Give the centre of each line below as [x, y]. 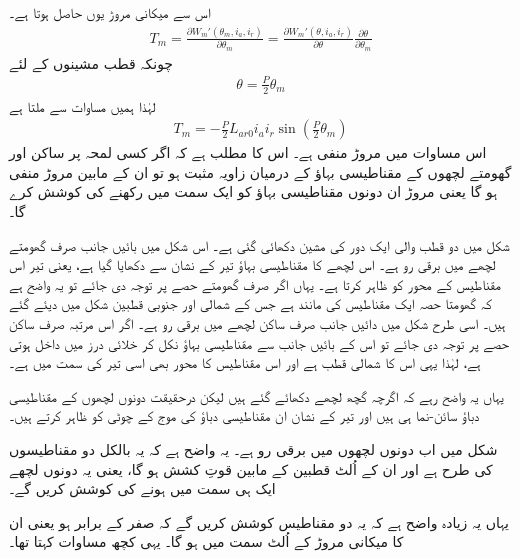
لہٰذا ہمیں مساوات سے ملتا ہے [82, 105]
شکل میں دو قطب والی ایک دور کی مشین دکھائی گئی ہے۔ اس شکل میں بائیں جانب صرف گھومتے [259, 244]
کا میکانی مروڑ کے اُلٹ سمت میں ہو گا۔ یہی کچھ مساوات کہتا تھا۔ [206, 541]
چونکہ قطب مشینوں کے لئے [91, 62]
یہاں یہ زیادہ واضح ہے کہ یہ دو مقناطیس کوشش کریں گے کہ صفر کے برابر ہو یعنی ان [259, 521]
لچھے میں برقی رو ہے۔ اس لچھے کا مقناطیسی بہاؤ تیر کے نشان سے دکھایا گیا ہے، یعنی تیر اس [252, 264]
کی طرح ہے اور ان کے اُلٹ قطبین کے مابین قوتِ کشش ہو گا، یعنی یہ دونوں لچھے [251, 468]
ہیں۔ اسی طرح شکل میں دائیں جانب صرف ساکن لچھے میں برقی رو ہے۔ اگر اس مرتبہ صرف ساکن [257, 323]
